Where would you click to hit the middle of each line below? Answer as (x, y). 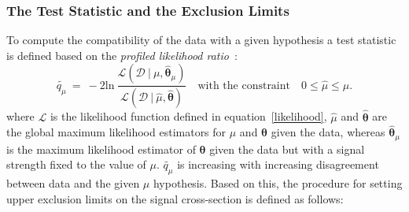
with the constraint (244, 86)
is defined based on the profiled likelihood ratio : (122, 55)
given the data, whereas (328, 132)
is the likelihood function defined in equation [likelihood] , (188, 116)
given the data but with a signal (287, 149)
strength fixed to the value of (76, 164)
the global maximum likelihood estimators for (116, 132)
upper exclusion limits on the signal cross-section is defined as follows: (175, 198)
